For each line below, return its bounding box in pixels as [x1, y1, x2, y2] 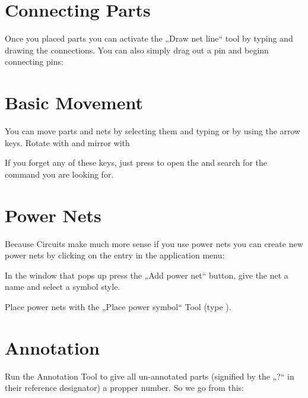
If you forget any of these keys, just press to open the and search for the [5, 156, 267, 169]
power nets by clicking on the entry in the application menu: [5, 249, 225, 261]
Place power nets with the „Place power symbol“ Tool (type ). [5, 300, 231, 312]
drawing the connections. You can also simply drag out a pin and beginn [5, 43, 269, 56]
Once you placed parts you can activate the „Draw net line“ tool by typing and [5, 32, 293, 45]
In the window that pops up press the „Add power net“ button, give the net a [5, 269, 288, 281]
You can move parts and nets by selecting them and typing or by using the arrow [5, 125, 301, 137]
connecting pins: [5, 55, 63, 68]
